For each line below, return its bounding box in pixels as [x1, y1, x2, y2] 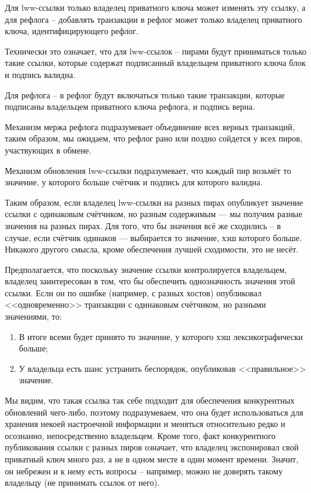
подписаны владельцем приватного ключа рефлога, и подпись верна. [5, 100, 255, 113]
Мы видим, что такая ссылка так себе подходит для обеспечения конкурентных [5, 394, 295, 407]
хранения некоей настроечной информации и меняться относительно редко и [5, 417, 285, 430]
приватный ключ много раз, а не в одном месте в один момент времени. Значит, [5, 453, 298, 465]
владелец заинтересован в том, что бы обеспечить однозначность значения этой [5, 275, 295, 287]
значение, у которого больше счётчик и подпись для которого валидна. [5, 176, 263, 188]
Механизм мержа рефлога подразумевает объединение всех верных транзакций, [5, 120, 295, 133]
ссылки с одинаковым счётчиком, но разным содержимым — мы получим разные [5, 208, 303, 220]
